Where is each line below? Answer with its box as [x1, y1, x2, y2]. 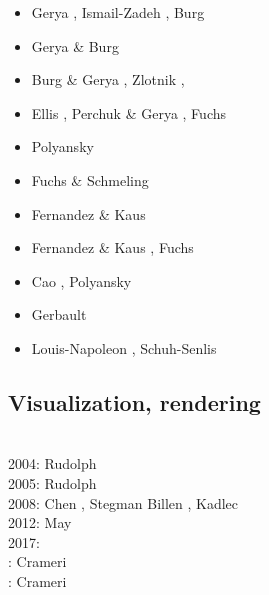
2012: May [8, 512, 72, 533]
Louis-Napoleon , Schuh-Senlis [31, 337, 217, 358]
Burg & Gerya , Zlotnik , [31, 69, 185, 90]
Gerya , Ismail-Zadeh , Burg [31, 2, 205, 22]
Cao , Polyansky [31, 270, 132, 291]
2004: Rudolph [8, 453, 97, 474]
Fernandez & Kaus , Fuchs [31, 237, 194, 258]
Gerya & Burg [31, 35, 119, 56]
